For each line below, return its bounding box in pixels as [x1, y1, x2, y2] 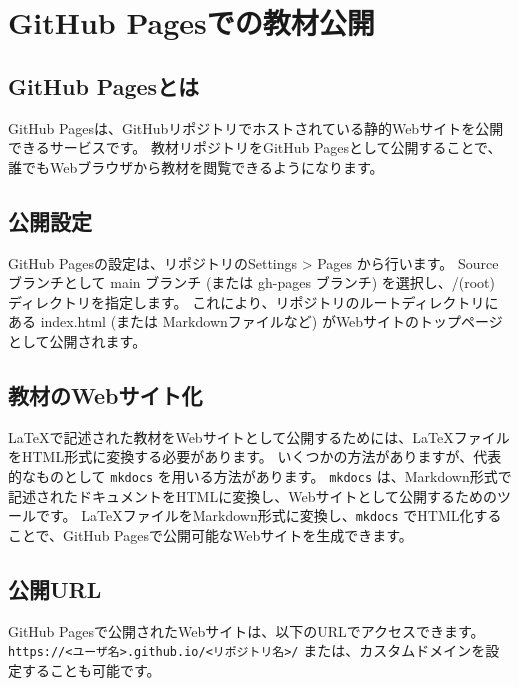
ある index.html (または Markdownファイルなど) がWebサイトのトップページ [8, 311, 503, 332]
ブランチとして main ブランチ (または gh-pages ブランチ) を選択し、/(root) [8, 272, 495, 293]
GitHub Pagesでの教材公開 [8, 2, 375, 43]
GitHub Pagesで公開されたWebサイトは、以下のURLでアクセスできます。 [8, 620, 485, 641]
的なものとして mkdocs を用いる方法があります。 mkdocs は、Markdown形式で [8, 465, 512, 486]
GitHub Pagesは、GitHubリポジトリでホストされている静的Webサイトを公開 [8, 117, 504, 138]
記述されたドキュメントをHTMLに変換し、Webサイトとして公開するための [8, 485, 498, 506]
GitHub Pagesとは [8, 70, 200, 101]
